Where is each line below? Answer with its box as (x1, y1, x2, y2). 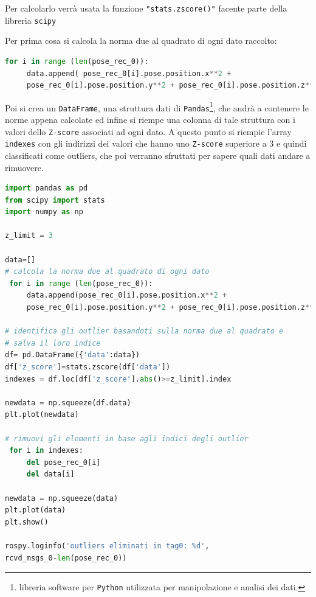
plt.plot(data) (5, 506, 66, 515)
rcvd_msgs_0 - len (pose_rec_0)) (5, 553, 127, 562)
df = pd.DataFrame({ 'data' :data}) (5, 351, 140, 360)
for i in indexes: (9, 446, 83, 455)
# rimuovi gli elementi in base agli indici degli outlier (5, 434, 249, 443)
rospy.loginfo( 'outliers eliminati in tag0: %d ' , (5, 541, 210, 550)
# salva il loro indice (5, 338, 101, 347)
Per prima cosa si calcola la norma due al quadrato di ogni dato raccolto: (5, 34, 277, 47)
